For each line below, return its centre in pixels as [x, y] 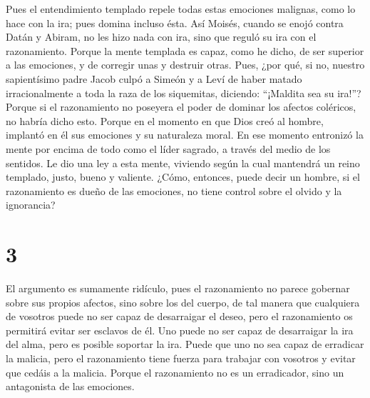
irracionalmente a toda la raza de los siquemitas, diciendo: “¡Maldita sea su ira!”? [184, 93]
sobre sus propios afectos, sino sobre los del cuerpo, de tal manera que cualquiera [183, 302]
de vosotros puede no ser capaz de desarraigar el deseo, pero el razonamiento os [179, 316]
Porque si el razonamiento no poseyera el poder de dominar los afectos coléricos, [181, 107]
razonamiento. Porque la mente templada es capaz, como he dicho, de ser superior [185, 50]
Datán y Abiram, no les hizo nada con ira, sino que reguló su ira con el [161, 37]
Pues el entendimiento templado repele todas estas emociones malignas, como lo [181, 9]
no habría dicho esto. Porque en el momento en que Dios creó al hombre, [165, 120]
